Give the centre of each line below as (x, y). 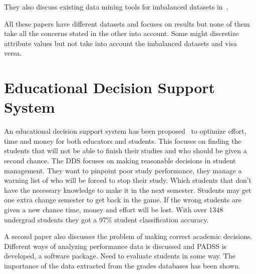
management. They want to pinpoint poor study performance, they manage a (123, 170)
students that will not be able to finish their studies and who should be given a (125, 151)
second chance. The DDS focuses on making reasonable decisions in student (120, 161)
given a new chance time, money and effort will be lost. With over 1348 (114, 210)
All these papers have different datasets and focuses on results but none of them (127, 23)
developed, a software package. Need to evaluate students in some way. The (120, 256)
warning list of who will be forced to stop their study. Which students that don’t (128, 180)
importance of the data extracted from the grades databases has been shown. (122, 265)
